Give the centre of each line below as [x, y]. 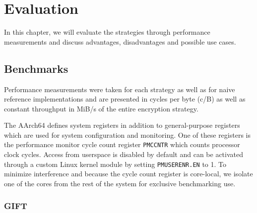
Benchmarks [36, 68]
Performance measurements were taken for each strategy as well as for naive [120, 89]
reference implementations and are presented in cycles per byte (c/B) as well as [125, 99]
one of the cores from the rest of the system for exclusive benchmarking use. [120, 183]
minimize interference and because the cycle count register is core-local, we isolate [128, 174]
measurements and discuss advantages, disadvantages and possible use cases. [120, 41]
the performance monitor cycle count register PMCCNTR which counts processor [122, 144]
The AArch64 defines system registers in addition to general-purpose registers [122, 125]
